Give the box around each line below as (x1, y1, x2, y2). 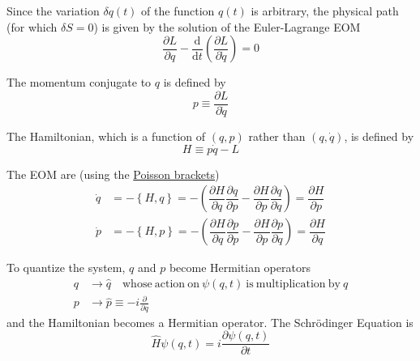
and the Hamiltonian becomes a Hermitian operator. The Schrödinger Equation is (6, 313, 414, 330)
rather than (248, 127, 306, 144)
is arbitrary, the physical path (251, 2, 399, 19)
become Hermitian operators (169, 259, 311, 276)
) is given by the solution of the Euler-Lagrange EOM (93, 18, 361, 35)
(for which (6, 18, 58, 35)
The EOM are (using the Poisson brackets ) (6, 165, 220, 182)
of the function (141, 2, 215, 19)
